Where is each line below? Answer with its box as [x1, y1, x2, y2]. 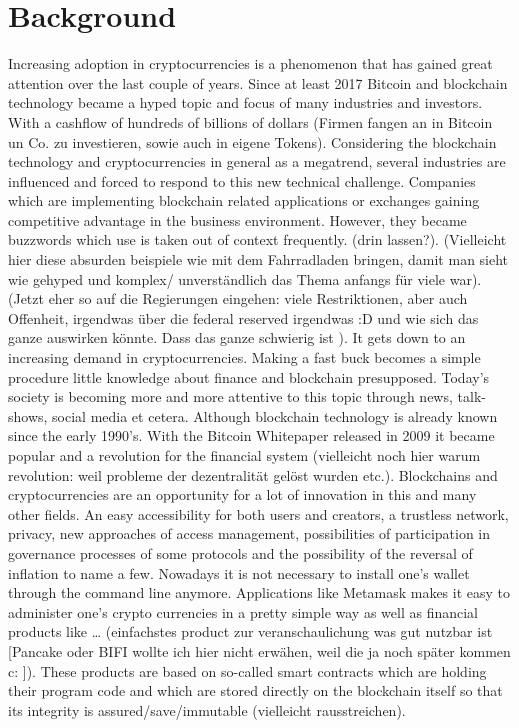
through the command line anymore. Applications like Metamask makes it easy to [8, 582, 511, 603]
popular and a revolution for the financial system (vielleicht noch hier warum [8, 445, 481, 465]
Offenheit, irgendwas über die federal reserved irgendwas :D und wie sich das [8, 307, 479, 328]
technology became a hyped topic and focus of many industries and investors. [8, 92, 483, 113]
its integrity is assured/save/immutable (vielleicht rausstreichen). [8, 699, 406, 720]
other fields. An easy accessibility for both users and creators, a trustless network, [8, 503, 509, 524]
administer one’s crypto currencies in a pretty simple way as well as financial [8, 601, 479, 622]
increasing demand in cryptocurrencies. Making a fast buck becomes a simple [8, 347, 481, 368]
